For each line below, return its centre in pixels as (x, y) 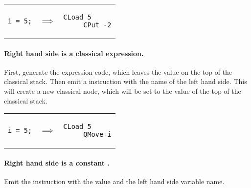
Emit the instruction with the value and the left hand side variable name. (114, 181)
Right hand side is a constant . (57, 162)
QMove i (97, 135)
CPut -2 (97, 25)
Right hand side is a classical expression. (74, 53)
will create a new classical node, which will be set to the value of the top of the (123, 91)
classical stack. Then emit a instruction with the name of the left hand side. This (125, 81)
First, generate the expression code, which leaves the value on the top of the (118, 72)
